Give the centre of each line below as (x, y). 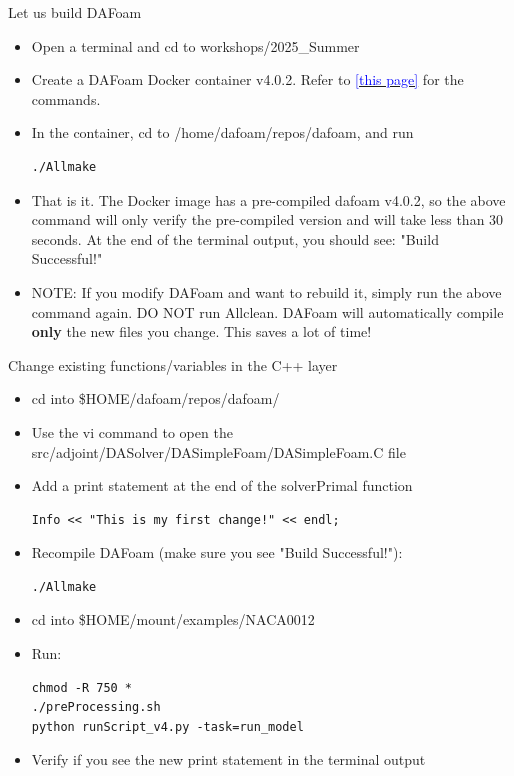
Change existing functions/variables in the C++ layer (173, 364)
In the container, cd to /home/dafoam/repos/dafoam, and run (222, 132)
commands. (66, 98)
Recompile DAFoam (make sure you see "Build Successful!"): (217, 552)
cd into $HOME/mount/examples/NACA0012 (173, 619)
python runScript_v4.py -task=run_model (167, 726)
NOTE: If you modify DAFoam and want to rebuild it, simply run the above (266, 291)
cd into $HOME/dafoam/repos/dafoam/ (155, 398)
